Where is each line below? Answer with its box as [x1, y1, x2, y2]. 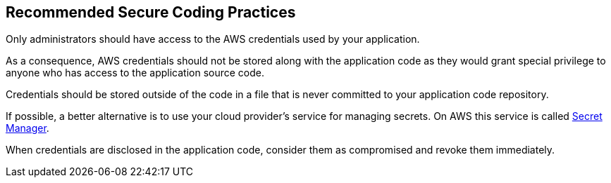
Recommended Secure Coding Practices [6, 4, 296, 21]
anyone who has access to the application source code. [6, 67, 265, 79]
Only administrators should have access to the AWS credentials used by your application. [6, 33, 420, 46]
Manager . [6, 122, 49, 135]
